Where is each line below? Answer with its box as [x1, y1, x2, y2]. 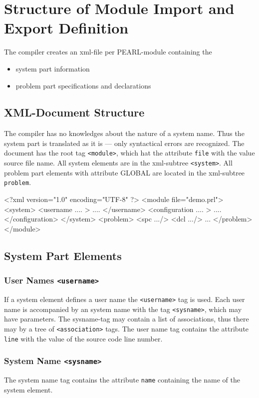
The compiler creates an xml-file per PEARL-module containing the [4, 46, 212, 57]
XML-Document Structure [4, 104, 145, 120]
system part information [15, 63, 90, 73]
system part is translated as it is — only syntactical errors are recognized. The [4, 137, 245, 148]
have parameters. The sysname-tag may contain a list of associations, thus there [4, 313, 249, 324]
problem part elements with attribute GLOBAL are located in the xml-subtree [4, 167, 245, 177]
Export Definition [4, 17, 129, 38]
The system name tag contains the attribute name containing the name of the [4, 374, 240, 384]
